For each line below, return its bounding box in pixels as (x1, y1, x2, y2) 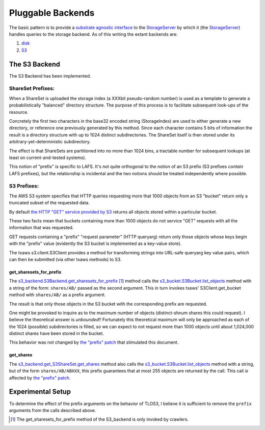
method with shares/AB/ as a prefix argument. (9, 292, 106, 298)
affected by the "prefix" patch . (9, 375, 71, 380)
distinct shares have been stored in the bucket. (9, 330, 104, 336)
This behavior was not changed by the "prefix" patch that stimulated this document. (9, 339, 179, 346)
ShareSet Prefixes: (9, 85, 55, 92)
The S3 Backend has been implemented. (9, 73, 91, 79)
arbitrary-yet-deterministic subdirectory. (9, 139, 91, 145)
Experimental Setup (9, 388, 71, 396)
